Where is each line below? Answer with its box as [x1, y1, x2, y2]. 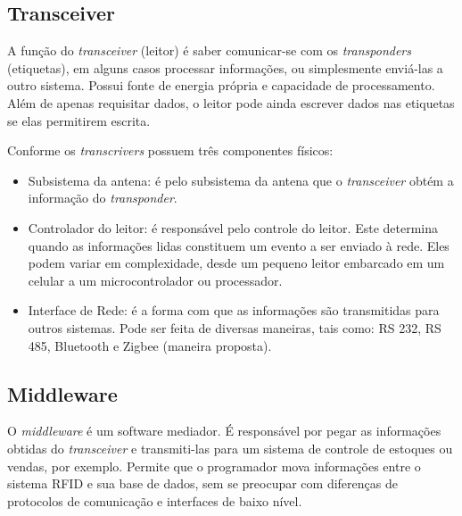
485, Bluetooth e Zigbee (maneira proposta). [28, 336, 272, 354]
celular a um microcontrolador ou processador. [28, 270, 283, 289]
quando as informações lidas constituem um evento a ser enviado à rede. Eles [28, 236, 450, 254]
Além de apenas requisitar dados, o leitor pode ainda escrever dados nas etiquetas [7, 93, 455, 112]
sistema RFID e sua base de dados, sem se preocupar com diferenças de [7, 474, 398, 493]
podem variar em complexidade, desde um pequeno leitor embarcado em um [28, 254, 445, 272]
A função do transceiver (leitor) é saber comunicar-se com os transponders [7, 41, 411, 60]
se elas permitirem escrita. [7, 111, 151, 129]
